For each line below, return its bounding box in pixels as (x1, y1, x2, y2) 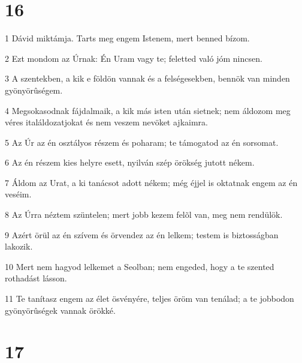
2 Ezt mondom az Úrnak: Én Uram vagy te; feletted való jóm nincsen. (5, 52, 262, 64)
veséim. (5, 188, 32, 200)
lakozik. (5, 240, 33, 253)
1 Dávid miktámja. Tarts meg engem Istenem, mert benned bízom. (5, 32, 250, 44)
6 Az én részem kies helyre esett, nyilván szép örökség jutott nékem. (5, 156, 255, 169)
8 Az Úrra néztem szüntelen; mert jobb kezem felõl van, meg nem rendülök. (5, 208, 283, 221)
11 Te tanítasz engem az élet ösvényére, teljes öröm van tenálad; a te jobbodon (5, 292, 294, 305)
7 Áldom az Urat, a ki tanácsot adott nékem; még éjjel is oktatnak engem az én (5, 176, 298, 188)
